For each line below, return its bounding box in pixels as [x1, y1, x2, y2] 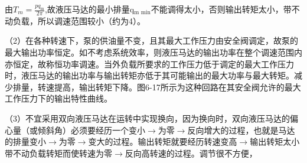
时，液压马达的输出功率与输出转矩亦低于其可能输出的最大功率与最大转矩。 [5, 69, 294, 81]
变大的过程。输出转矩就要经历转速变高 [88, 135, 237, 148]
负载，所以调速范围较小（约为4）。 [12, 14, 145, 27]
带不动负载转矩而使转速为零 [5, 146, 112, 159]
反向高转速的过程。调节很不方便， [125, 146, 257, 159]
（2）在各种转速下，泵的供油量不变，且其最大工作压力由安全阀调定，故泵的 [5, 34, 298, 47]
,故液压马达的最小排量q [44, 3, 135, 15]
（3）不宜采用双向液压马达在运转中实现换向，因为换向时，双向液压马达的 [5, 112, 290, 124]
